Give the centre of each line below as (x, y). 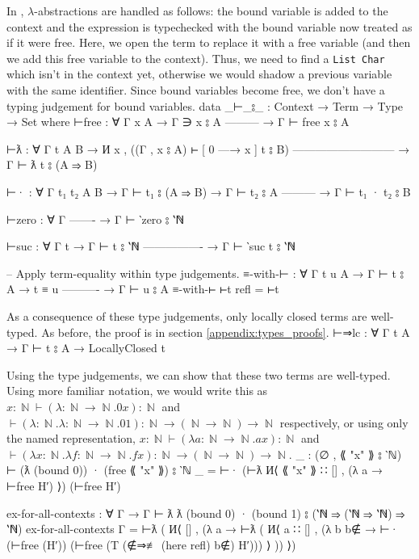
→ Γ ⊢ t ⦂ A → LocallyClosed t (86, 348)
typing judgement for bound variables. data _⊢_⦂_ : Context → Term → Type (205, 105)
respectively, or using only (344, 422)
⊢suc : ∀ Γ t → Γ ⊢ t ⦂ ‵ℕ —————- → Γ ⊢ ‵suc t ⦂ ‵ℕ (151, 246)
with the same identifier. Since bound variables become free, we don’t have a (196, 90)
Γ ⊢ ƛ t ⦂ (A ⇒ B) (52, 164)
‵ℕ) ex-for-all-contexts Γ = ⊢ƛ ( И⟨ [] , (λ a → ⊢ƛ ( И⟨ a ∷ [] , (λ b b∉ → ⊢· (203, 529)
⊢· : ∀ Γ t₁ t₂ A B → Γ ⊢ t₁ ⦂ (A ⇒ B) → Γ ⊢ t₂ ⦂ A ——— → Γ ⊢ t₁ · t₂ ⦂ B (209, 191)
